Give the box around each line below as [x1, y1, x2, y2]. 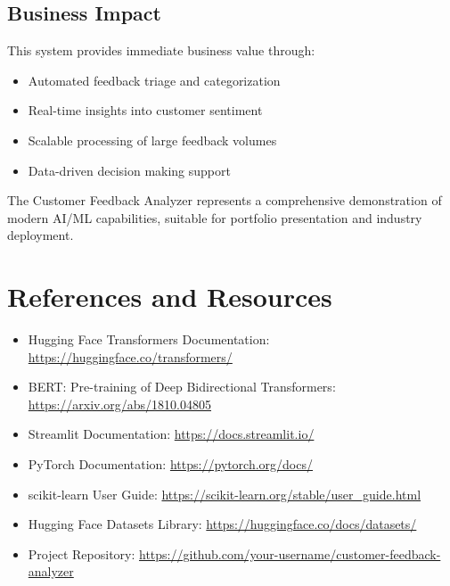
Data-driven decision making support [28, 161, 231, 179]
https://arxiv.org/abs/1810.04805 [28, 394, 212, 413]
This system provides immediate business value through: [7, 41, 315, 60]
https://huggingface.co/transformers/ [28, 347, 233, 366]
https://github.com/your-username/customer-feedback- [139, 544, 441, 563]
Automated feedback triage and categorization [28, 70, 281, 89]
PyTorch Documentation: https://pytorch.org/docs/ [28, 455, 313, 474]
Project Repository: [28, 544, 135, 563]
